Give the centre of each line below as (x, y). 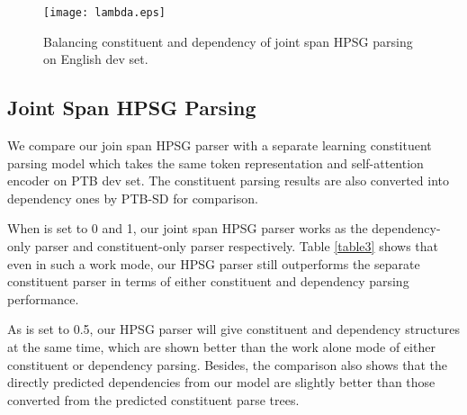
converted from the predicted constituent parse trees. (153, 399)
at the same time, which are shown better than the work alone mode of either (221, 346)
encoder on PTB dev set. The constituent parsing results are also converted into (229, 180)
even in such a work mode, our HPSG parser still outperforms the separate (214, 263)
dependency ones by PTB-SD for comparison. (133, 198)
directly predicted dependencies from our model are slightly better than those (221, 382)
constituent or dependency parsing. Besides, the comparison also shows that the (227, 364)
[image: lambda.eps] (105, 13)
